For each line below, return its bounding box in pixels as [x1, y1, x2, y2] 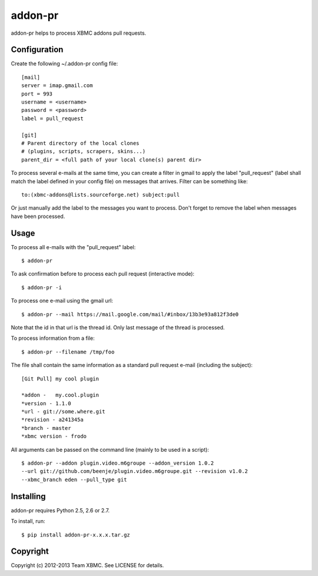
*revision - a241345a [21, 416, 84, 423]
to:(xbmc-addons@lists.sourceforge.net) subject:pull [21, 191, 180, 198]
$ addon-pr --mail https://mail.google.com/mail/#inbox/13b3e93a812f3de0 [21, 311, 239, 317]
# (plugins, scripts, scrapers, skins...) [21, 148, 146, 155]
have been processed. [11, 213, 65, 220]
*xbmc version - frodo [21, 433, 87, 440]
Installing [11, 491, 47, 501]
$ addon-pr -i [21, 284, 62, 291]
